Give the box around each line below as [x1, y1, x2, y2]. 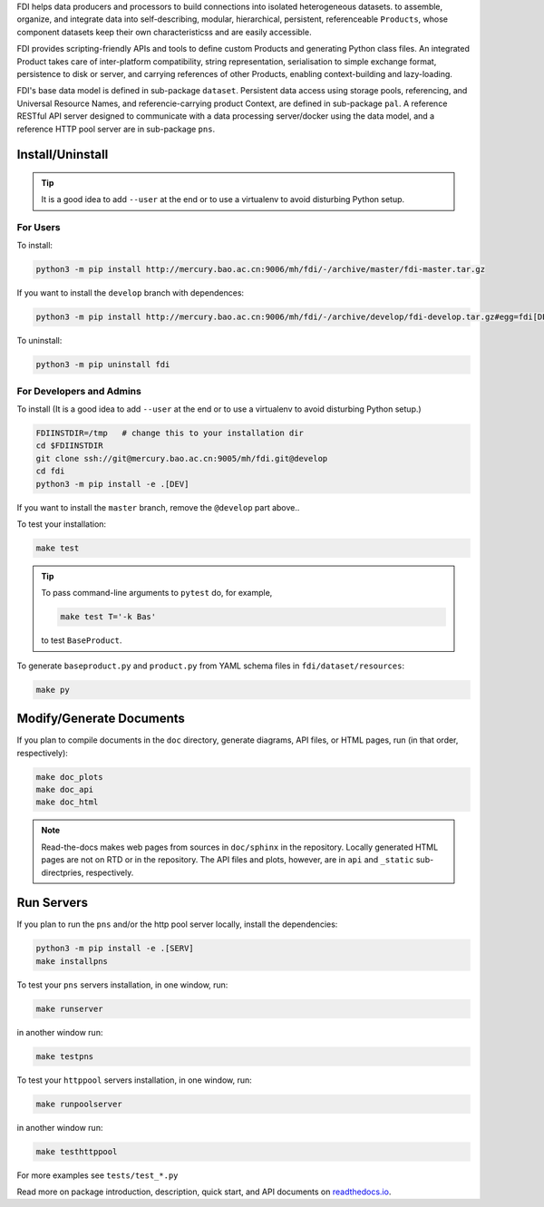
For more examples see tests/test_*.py [16, 1170, 179, 1181]
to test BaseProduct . [41, 635, 122, 646]
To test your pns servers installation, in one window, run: [16, 979, 228, 990]
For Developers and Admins [16, 384, 142, 397]
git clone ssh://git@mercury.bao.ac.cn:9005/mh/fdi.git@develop [35, 453, 328, 463]
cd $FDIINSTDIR [35, 441, 103, 451]
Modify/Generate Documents [16, 711, 186, 726]
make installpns [35, 956, 109, 966]
